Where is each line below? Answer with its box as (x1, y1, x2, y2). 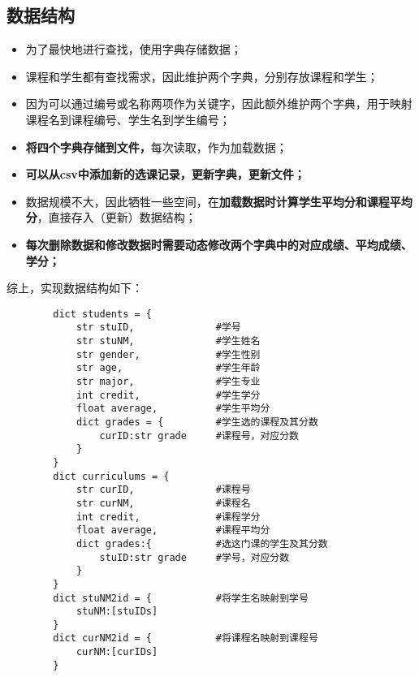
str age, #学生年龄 (76, 362, 261, 374)
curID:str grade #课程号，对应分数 (99, 429, 300, 442)
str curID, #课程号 (76, 484, 251, 496)
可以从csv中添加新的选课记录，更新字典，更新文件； (25, 166, 305, 183)
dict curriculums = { (53, 470, 170, 482)
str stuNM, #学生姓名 (76, 335, 261, 347)
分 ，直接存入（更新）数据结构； (25, 209, 197, 226)
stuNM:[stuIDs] (76, 606, 158, 618)
